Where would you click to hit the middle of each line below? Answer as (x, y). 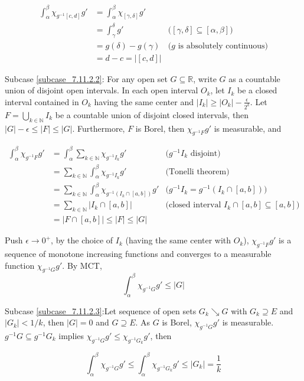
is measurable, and (248, 128)
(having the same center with (178, 240)
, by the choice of (82, 240)
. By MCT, (82, 265)
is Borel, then (160, 128)
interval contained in (42, 101)
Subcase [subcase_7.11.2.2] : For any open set (86, 78)
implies (71, 336)
